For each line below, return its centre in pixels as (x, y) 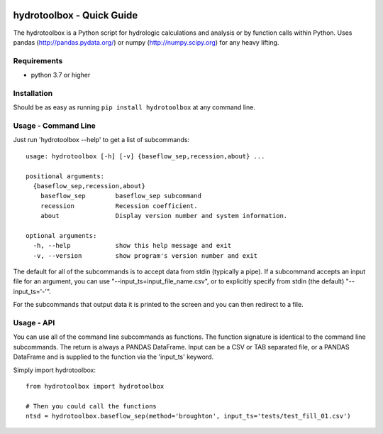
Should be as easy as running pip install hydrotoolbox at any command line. (134, 107)
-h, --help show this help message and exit (132, 246)
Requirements (38, 60)
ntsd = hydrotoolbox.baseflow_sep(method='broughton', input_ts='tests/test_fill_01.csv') (188, 416)
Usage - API (34, 322)
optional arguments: (61, 235)
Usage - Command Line (54, 126)
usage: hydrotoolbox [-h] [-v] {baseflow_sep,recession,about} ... (145, 156)
